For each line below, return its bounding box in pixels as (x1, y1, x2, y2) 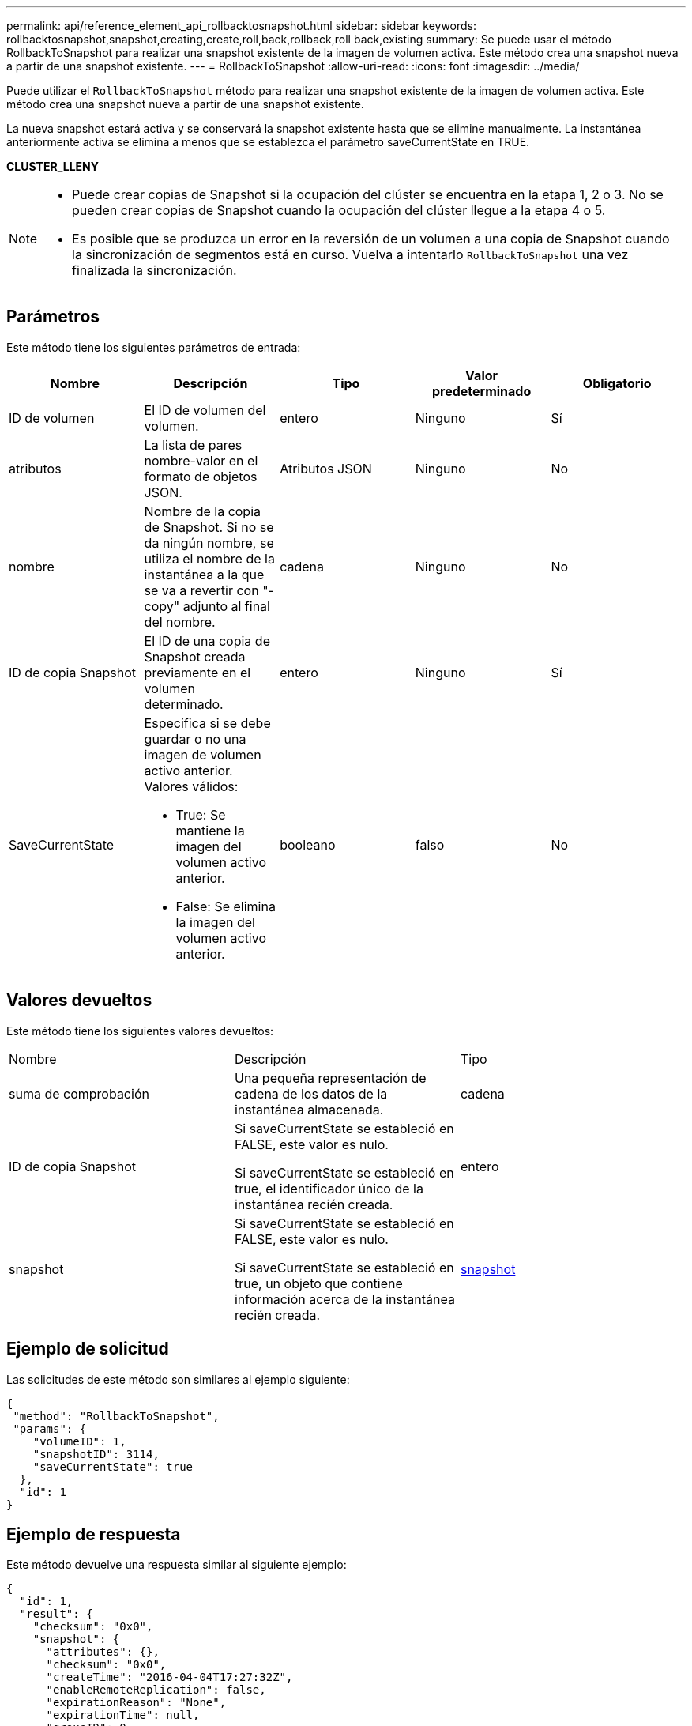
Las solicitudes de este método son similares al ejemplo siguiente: (6, 1372, 350, 1386)
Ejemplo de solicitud (6, 1339, 169, 1359)
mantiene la (175, 822, 245, 839)
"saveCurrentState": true (32, 1460, 194, 1473)
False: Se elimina (175, 898, 276, 914)
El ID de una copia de (144, 632, 270, 649)
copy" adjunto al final (144, 597, 270, 614)
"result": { (19, 1607, 93, 1621)
